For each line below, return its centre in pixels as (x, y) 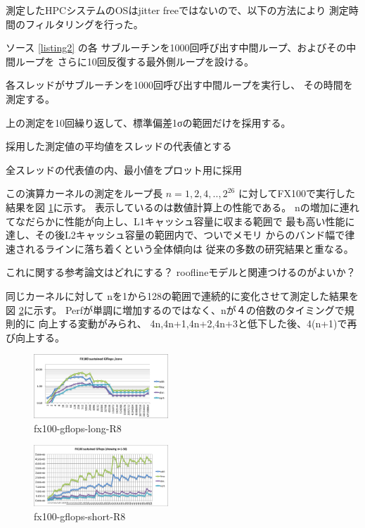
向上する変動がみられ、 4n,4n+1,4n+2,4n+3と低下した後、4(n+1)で (193, 323)
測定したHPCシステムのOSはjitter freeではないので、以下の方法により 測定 (177, 10)
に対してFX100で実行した (297, 193)
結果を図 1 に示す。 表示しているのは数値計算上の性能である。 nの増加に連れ (182, 207)
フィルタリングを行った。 (84, 24)
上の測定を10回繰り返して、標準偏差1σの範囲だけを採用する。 (148, 122)
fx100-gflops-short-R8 (80, 516)
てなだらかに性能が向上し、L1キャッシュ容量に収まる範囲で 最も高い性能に (180, 221)
